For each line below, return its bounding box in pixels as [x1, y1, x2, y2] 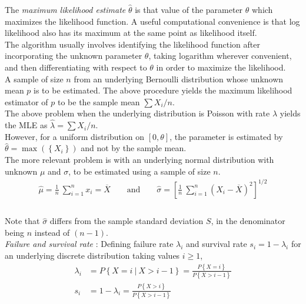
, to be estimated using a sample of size [68, 165, 211, 177]
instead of [34, 226, 70, 238]
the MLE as [5, 119, 48, 131]
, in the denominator [211, 215, 285, 227]
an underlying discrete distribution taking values [5, 249, 180, 262]
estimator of [5, 95, 48, 108]
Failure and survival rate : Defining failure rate [5, 238, 174, 250]
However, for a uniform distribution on [5, 130, 145, 142]
